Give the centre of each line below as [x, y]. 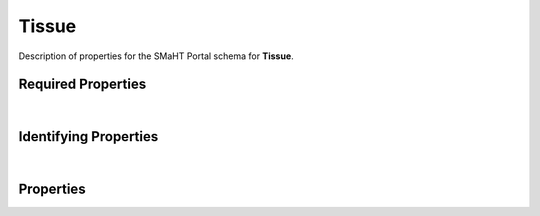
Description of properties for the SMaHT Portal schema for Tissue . [156, 56]
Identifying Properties [88, 136]
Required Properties [82, 84]
